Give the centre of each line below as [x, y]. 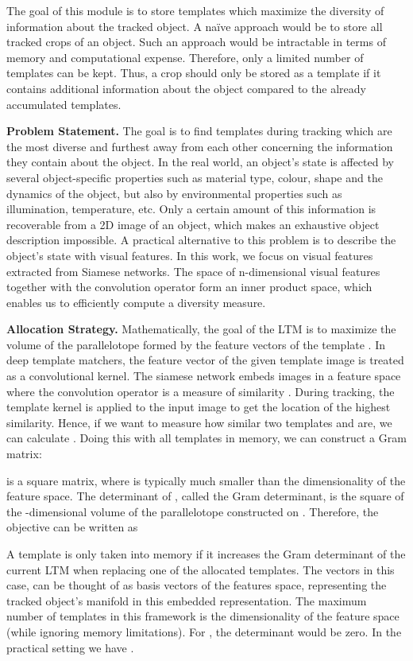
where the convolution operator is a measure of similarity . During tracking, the [201, 391]
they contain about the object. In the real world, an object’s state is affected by [200, 162]
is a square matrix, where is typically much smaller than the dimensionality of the [206, 480]
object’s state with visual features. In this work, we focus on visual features [190, 255]
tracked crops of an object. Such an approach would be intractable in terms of [196, 42]
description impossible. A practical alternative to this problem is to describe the [201, 240]
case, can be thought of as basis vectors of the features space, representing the [197, 585]
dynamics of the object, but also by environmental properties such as [174, 193]
